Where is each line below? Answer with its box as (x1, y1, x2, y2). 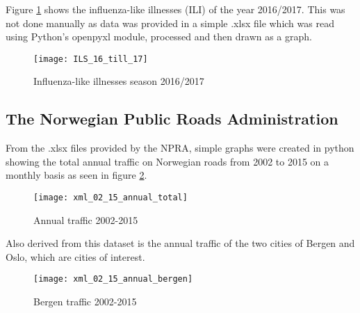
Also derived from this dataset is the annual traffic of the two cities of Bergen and (6, 236, 355, 250)
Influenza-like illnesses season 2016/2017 (33, 74, 204, 88)
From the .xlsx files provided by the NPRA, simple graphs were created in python (6, 141, 354, 155)
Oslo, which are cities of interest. (6, 249, 145, 264)
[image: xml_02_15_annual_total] (33, 193, 188, 203)
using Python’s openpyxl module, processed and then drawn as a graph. (6, 29, 312, 44)
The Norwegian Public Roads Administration (6, 108, 338, 129)
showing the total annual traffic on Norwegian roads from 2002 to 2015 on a (6, 154, 329, 168)
